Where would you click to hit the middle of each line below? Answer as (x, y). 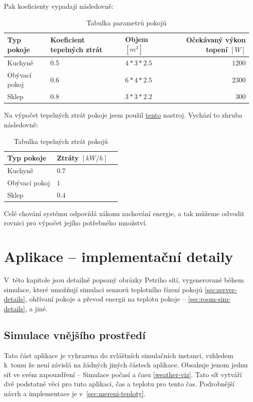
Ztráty (68, 158)
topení (217, 49)
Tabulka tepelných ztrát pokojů (61, 141)
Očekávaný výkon (216, 40)
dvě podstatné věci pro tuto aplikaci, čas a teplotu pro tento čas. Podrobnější (119, 384)
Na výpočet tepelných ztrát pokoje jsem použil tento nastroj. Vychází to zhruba (123, 115)
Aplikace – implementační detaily (118, 256)
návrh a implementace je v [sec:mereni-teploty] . (75, 393)
